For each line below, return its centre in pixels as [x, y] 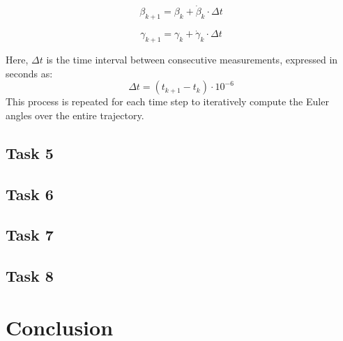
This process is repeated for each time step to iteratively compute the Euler [167, 101]
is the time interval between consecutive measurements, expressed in [192, 60]
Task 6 [30, 194]
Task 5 [30, 152]
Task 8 [30, 276]
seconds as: [29, 73]
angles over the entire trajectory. [75, 115]
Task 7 [30, 235]
